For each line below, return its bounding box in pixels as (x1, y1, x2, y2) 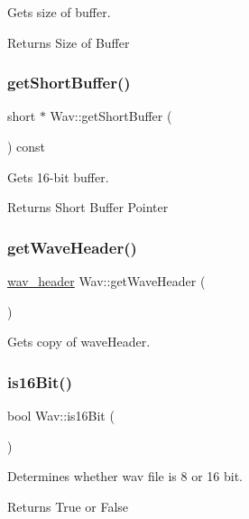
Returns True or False (7, 496, 129, 515)
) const (7, 137, 46, 155)
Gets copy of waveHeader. (7, 332, 151, 351)
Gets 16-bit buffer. (7, 167, 109, 186)
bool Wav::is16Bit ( (7, 406, 115, 424)
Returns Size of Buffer (7, 32, 130, 51)
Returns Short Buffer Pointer (7, 198, 169, 217)
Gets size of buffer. (7, 3, 111, 21)
